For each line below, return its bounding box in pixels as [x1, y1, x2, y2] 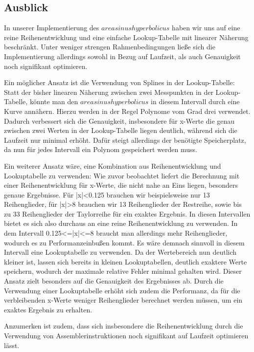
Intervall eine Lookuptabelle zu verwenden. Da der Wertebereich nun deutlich [4, 247, 237, 257]
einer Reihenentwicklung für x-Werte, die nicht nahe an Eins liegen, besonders [4, 180, 238, 190]
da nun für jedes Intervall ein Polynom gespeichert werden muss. [4, 144, 197, 154]
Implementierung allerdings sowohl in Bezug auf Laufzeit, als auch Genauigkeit [4, 51, 241, 61]
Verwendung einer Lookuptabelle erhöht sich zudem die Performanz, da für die [4, 285, 240, 295]
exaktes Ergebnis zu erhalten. [4, 304, 92, 314]
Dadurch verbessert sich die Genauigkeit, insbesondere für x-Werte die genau [4, 115, 235, 126]
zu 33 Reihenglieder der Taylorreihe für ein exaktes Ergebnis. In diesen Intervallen [4, 208, 251, 219]
